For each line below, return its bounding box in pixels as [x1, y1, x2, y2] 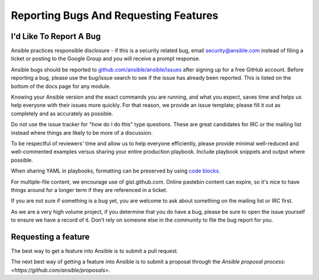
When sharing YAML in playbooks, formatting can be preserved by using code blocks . [11, 167, 221, 174]
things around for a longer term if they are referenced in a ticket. [11, 186, 168, 193]
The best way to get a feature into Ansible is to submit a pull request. [11, 248, 178, 254]
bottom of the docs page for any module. [11, 83, 111, 90]
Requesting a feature [11, 232, 90, 242]
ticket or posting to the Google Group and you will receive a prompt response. [11, 55, 200, 62]
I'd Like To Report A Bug [11, 31, 101, 41]
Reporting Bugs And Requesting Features [11, 9, 219, 22]
